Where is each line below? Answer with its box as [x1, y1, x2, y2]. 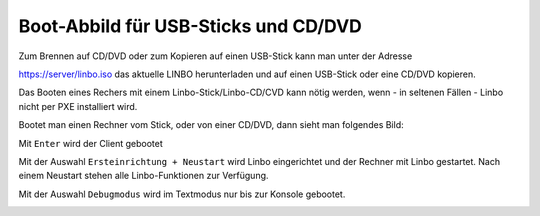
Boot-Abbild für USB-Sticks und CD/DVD [18, 15, 362, 37]
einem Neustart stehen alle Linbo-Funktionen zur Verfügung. [18, 170, 269, 182]
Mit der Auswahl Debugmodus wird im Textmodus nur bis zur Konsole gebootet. [18, 188, 346, 200]
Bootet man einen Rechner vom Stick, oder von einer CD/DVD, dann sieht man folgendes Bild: [18, 119, 404, 131]
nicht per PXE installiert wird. [18, 100, 138, 112]
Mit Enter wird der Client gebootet [18, 137, 164, 149]
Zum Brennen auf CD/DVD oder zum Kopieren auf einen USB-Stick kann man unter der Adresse [18, 50, 413, 62]
